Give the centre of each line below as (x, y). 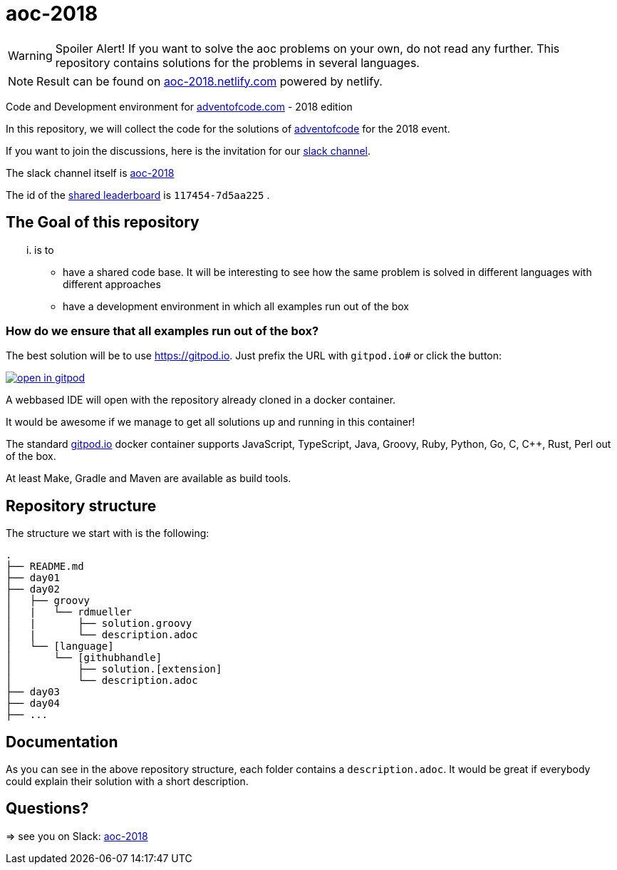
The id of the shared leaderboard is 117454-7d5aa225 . (138, 195)
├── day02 (33, 589)
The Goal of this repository (103, 222)
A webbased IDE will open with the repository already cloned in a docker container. (201, 400)
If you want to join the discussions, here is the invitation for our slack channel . (188, 150)
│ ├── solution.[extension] (114, 669)
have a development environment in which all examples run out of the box (236, 306)
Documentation (62, 742)
